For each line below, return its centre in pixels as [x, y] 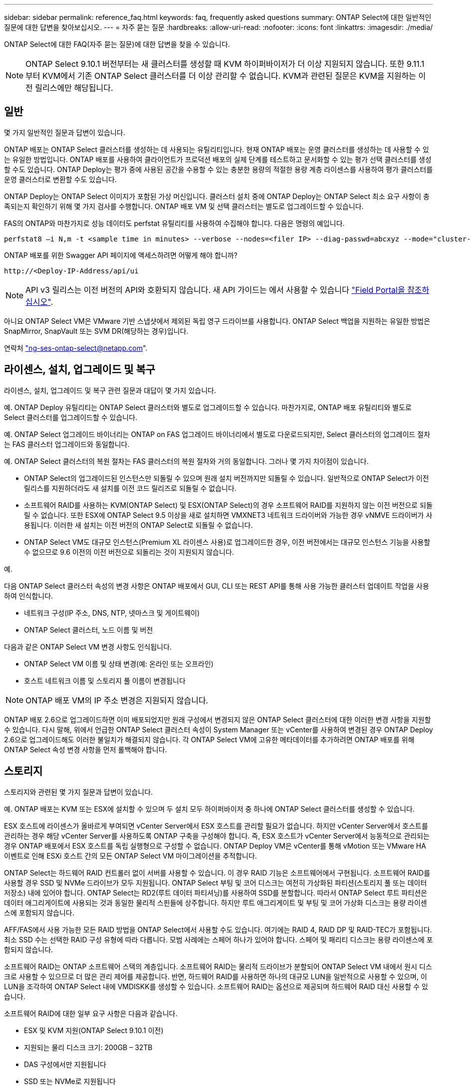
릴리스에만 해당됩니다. [74, 88]
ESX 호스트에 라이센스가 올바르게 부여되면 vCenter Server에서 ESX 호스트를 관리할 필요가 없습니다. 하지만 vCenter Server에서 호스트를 [216, 826]
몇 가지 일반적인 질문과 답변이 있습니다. [65, 132]
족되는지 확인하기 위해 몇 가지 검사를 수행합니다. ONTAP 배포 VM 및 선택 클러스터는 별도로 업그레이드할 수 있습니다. [184, 206]
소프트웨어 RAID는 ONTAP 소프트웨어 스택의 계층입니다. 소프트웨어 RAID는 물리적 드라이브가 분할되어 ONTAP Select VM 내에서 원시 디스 [218, 966]
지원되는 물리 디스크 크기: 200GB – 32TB [88, 1047]
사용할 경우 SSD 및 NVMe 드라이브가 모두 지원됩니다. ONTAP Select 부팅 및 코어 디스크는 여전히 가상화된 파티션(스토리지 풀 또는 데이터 [216, 882]
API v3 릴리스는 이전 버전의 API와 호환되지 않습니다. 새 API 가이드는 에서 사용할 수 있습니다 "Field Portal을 [215, 290]
